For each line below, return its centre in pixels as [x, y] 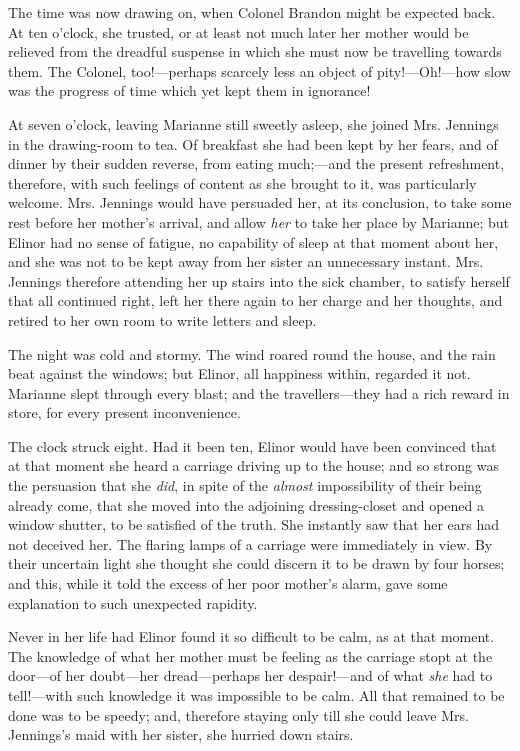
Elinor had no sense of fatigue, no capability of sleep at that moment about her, [253, 241]
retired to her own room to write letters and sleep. [162, 319]
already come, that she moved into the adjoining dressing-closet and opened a [246, 504]
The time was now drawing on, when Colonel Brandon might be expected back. [252, 12]
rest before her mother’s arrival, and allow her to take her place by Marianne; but [259, 221]
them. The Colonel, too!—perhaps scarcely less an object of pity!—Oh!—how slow [259, 70]
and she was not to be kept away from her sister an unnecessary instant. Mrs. [246, 261]
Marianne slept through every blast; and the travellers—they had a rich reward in [259, 392]
